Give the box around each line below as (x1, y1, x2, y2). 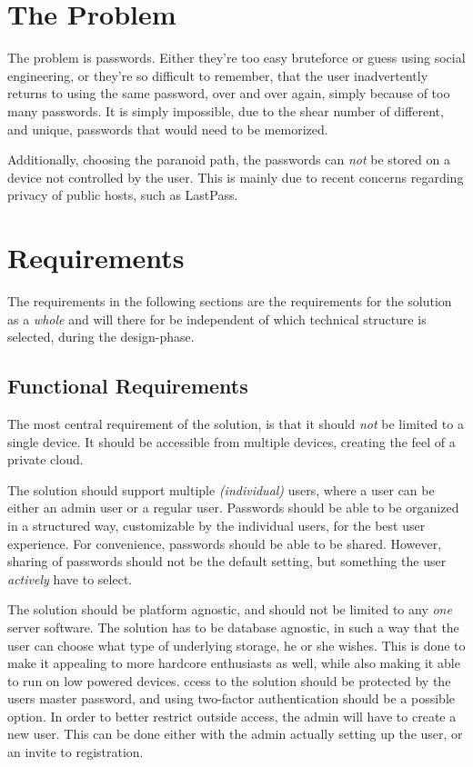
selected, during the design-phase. (7, 327, 195, 346)
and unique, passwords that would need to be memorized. (7, 119, 328, 138)
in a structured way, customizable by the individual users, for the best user (7, 515, 426, 534)
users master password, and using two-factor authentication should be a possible (7, 689, 456, 708)
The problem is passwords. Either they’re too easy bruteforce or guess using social (7, 48, 466, 67)
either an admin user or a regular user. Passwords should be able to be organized (7, 498, 459, 517)
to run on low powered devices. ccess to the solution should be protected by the (7, 671, 451, 690)
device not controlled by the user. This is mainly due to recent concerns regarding (7, 167, 464, 186)
